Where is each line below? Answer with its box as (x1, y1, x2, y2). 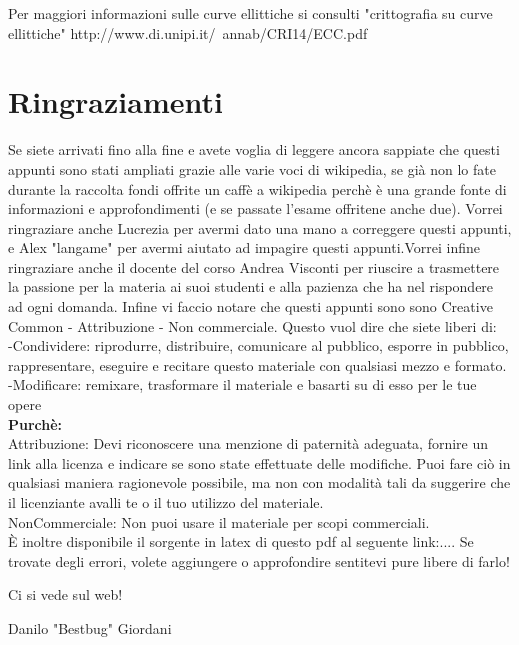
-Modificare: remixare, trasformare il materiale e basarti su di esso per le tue (8, 374, 477, 395)
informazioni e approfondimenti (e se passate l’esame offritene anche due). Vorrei (8, 198, 503, 219)
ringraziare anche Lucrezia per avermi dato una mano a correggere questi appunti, (8, 217, 512, 238)
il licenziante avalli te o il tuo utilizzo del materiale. (8, 492, 324, 512)
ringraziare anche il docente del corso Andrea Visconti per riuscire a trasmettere (8, 256, 500, 277)
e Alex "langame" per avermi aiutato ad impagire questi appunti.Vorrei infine (8, 237, 480, 258)
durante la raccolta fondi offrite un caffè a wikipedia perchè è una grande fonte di (8, 178, 507, 199)
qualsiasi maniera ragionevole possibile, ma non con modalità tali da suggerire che (8, 472, 511, 493)
